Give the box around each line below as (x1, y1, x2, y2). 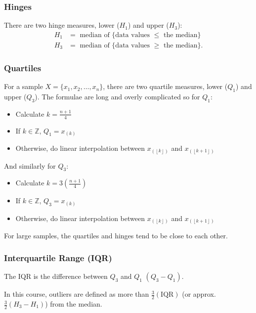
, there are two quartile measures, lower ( (103, 81, 228, 91)
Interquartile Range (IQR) (4, 251, 112, 264)
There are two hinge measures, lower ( (4, 20, 120, 30)
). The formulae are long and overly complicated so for (35, 91, 200, 101)
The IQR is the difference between (4, 271, 108, 281)
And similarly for (4, 160, 56, 171)
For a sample (4, 81, 43, 91)
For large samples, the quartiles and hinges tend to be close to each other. (4, 230, 228, 241)
